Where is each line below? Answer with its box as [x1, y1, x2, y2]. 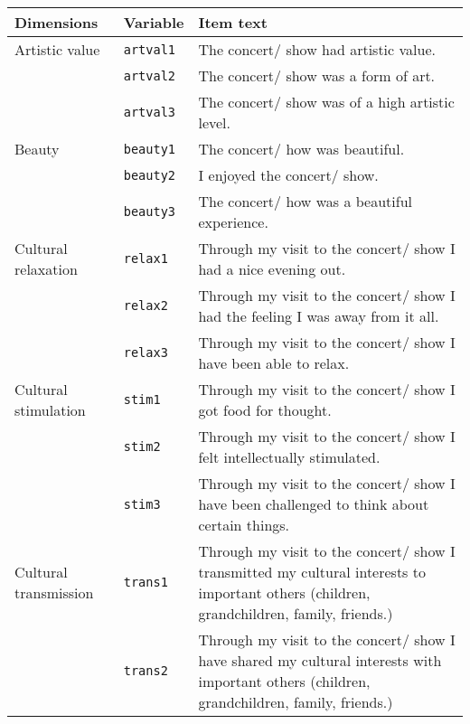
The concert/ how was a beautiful [198, 191, 413, 212]
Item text [198, 12, 268, 33]
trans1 [123, 575, 168, 589]
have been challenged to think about [198, 494, 429, 514]
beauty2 [123, 167, 176, 183]
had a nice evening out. [198, 259, 346, 279]
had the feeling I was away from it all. [198, 306, 439, 326]
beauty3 [123, 204, 176, 219]
